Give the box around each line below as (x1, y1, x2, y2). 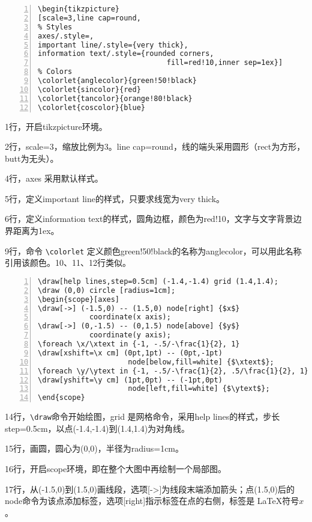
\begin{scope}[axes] (38, 295, 120, 304)
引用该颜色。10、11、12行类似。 (5, 256, 131, 269)
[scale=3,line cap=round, (38, 13, 141, 22)
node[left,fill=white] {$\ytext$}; (128, 384, 270, 393)
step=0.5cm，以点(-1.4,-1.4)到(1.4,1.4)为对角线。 (5, 422, 190, 434)
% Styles (38, 22, 73, 31)
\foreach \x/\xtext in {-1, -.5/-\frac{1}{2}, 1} (38, 340, 240, 349)
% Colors (38, 67, 73, 76)
